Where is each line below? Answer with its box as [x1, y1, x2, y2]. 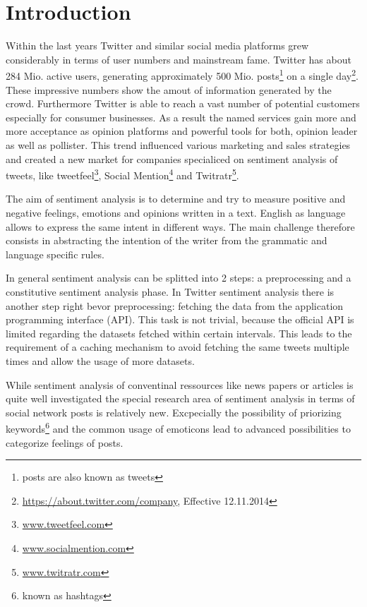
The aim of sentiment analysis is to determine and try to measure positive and [6, 191, 346, 206]
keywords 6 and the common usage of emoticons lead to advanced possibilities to [6, 419, 351, 435]
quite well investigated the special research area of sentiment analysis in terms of [6, 391, 355, 406]
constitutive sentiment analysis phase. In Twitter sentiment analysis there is [6, 284, 335, 299]
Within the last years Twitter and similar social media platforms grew [6, 38, 309, 53]
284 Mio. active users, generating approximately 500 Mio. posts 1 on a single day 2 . [6, 66, 359, 83]
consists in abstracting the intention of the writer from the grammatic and [6, 233, 327, 248]
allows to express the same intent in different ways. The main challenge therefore [6, 219, 355, 234]
